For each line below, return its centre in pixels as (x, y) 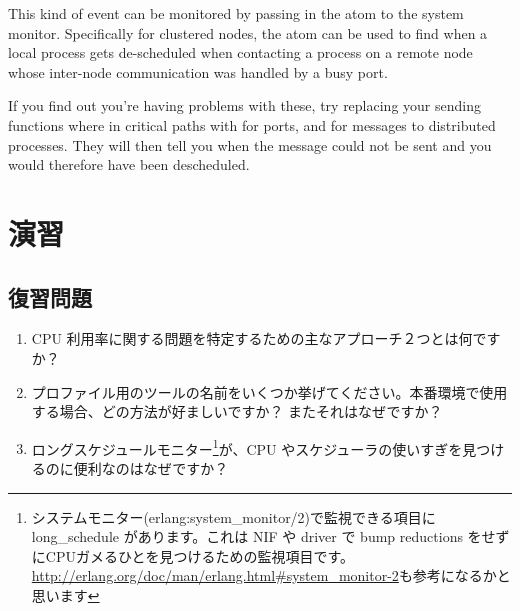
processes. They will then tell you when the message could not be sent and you (250, 144)
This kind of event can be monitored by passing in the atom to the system (236, 13)
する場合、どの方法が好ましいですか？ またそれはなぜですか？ (237, 411)
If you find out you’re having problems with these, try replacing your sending (244, 105)
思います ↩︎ (65, 594)
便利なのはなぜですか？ (151, 467)
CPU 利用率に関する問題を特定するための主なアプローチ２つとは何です (266, 338)
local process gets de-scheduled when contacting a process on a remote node (240, 52)
